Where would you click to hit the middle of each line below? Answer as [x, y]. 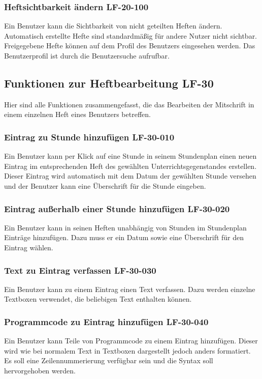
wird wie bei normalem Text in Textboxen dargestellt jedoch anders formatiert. [127, 350]
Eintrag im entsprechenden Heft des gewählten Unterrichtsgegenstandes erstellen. [130, 166]
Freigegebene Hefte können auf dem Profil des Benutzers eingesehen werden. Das [130, 46]
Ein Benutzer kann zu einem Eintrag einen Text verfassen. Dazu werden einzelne [130, 289]
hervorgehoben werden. [40, 370]
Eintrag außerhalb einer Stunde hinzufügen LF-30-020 [117, 208]
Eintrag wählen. [29, 247]
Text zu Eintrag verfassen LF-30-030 [80, 270]
